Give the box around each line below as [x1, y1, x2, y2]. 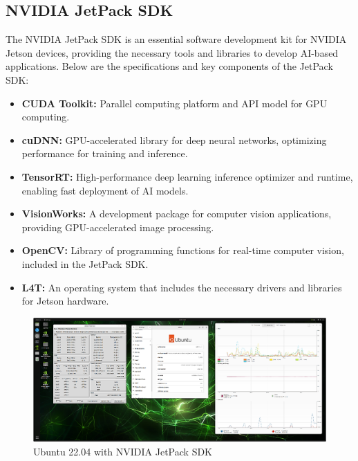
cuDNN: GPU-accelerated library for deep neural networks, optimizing [21, 132, 327, 147]
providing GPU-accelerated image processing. [21, 219, 214, 234]
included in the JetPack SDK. [21, 256, 149, 271]
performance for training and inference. [21, 146, 188, 161]
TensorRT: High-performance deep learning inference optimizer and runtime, [21, 169, 353, 183]
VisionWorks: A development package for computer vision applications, [21, 206, 332, 221]
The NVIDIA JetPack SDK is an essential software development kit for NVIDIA [6, 32, 347, 46]
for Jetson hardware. [21, 293, 109, 308]
